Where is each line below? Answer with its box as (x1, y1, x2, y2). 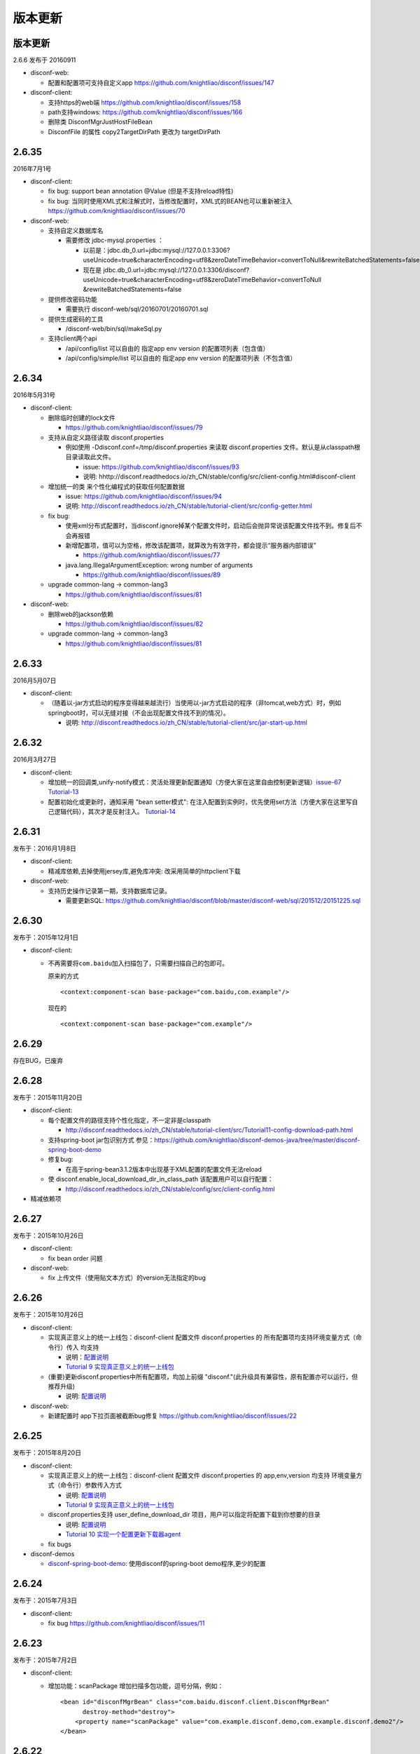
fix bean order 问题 (48, 1254, 103, 1262)
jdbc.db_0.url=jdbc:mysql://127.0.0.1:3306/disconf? (102, 265, 250, 274)
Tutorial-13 (48, 788, 79, 796)
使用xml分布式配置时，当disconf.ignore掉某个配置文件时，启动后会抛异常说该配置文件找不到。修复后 (65, 521, 356, 530)
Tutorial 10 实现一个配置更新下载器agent (65, 1530, 181, 1539)
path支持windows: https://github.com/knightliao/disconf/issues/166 (48, 108, 243, 116)
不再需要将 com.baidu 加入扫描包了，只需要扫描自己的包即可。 (48, 958, 229, 968)
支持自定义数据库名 (48, 227, 104, 235)
